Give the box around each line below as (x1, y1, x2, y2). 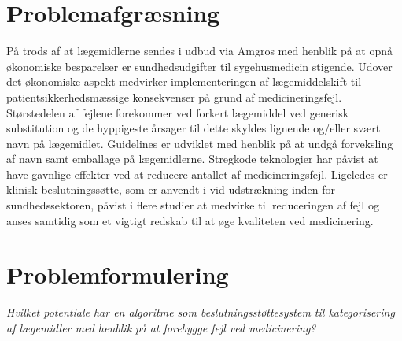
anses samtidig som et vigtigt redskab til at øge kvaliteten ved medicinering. (6, 212, 374, 228)
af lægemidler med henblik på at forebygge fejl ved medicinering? (6, 319, 316, 335)
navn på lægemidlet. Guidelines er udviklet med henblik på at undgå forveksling (6, 135, 393, 151)
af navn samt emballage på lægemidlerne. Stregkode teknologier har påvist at (6, 150, 378, 167)
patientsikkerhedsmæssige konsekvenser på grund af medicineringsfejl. (6, 88, 342, 105)
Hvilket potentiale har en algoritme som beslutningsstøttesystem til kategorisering (6, 304, 395, 321)
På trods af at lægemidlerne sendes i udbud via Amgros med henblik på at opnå (6, 43, 393, 59)
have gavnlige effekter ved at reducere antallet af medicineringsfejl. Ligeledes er (6, 165, 388, 182)
